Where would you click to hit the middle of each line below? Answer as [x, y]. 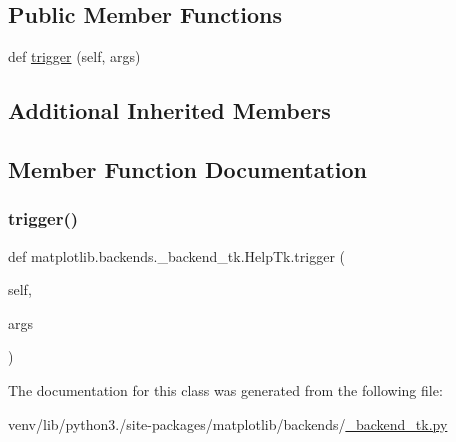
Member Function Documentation [188, 168]
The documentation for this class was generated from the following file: [225, 389]
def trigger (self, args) [74, 56]
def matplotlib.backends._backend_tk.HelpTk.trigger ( [176, 255]
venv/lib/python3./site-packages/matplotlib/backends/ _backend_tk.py [228, 423]
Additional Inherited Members [169, 110]
